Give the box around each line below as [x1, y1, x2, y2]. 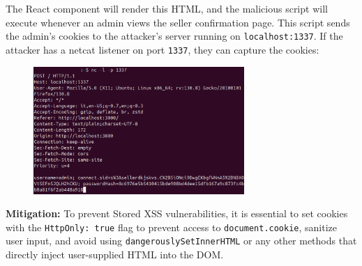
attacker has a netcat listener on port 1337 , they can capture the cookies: [6, 42, 319, 56]
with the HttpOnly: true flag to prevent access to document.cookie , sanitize [6, 219, 338, 234]
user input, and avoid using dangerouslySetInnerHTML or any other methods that [6, 233, 357, 248]
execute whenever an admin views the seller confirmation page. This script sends [6, 15, 350, 29]
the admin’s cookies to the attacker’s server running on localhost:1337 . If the [6, 29, 343, 43]
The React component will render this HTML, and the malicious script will [6, 1, 328, 15]
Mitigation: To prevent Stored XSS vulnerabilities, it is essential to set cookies [6, 206, 348, 221]
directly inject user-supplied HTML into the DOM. [6, 247, 224, 262]
